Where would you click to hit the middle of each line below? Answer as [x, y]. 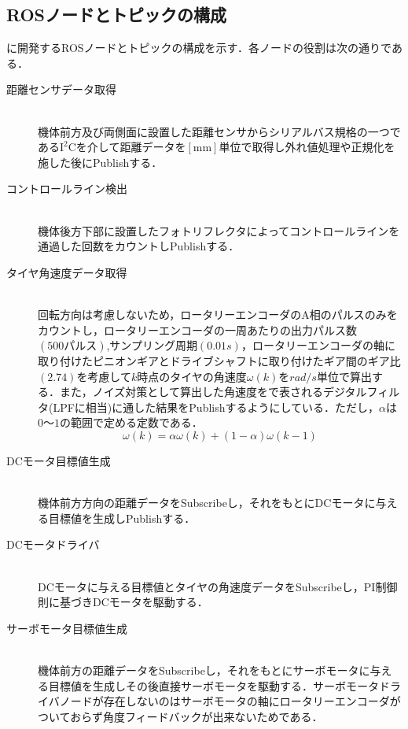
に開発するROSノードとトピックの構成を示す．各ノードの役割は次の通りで [199, 48]
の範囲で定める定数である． [131, 422]
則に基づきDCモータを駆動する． [123, 602]
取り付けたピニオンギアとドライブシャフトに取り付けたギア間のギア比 [219, 361]
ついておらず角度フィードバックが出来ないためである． [180, 716]
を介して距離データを [131, 147]
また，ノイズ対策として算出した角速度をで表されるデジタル [213, 392]
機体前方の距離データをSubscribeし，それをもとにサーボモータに [204, 670]
